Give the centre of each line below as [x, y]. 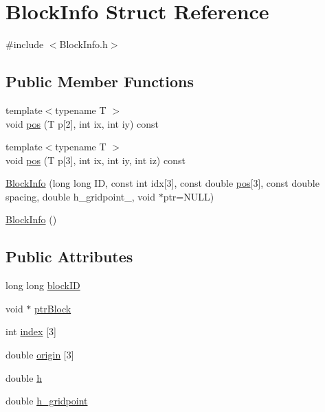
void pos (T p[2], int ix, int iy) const [82, 123]
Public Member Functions [100, 81]
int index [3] [31, 331]
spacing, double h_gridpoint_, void [80, 196]
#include [25, 44]
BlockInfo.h [83, 44]
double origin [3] [40, 355]
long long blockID [43, 285]
